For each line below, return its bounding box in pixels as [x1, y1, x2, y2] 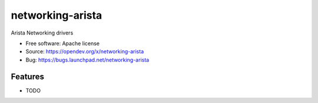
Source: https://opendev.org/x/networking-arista [25, 48, 144, 55]
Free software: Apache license [25, 40, 100, 47]
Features [11, 71, 44, 81]
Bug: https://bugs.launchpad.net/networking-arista [25, 56, 150, 63]
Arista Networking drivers [11, 29, 74, 36]
